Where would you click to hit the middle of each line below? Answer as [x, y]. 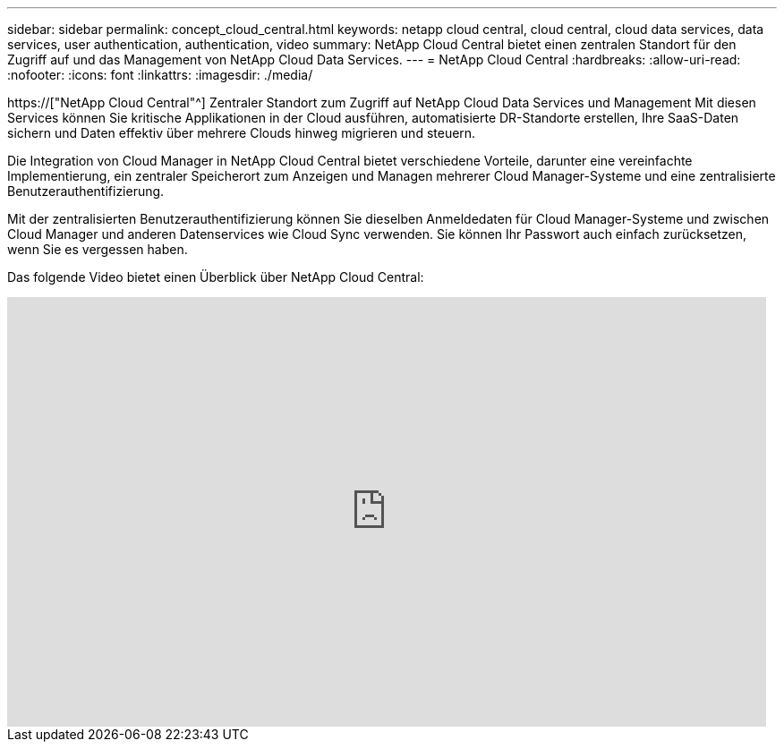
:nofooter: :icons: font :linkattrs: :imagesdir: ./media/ [160, 75]
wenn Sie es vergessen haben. [98, 249]
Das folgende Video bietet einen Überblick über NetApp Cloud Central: [216, 277]
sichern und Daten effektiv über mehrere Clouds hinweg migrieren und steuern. [242, 133]
